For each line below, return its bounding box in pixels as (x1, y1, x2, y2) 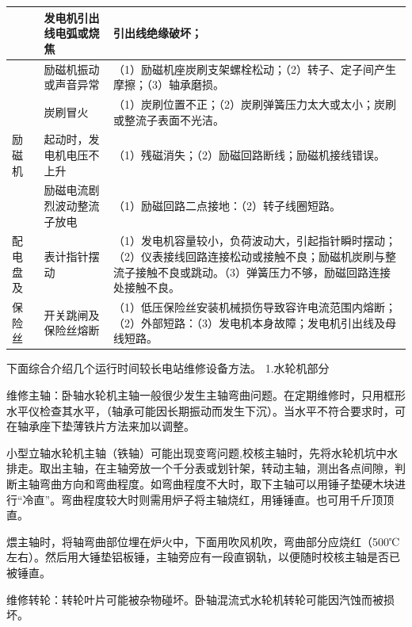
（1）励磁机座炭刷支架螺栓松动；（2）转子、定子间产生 (113, 60, 396, 77)
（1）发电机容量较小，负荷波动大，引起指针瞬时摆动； (113, 232, 396, 249)
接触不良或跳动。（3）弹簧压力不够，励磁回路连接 (135, 263, 391, 280)
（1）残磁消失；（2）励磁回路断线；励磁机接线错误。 (113, 147, 385, 162)
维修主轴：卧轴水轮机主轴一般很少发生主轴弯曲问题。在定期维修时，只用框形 (6, 386, 406, 403)
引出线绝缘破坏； (113, 25, 202, 41)
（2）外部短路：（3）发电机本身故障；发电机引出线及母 (113, 314, 396, 331)
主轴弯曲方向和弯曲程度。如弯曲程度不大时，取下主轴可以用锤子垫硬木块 (17, 475, 395, 491)
